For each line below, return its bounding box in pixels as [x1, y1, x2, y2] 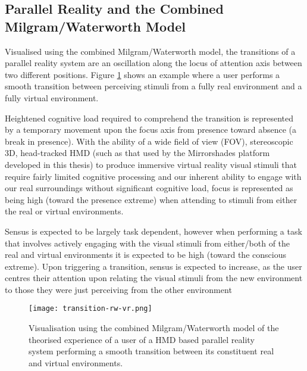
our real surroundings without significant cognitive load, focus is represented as [5, 182, 293, 194]
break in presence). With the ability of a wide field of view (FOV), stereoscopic [5, 135, 293, 147]
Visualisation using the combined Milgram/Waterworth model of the [29, 322, 279, 334]
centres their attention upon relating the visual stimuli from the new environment [5, 272, 303, 284]
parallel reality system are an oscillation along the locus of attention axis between [5, 57, 302, 69]
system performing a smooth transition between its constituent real [29, 345, 274, 357]
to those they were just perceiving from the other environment [5, 283, 232, 295]
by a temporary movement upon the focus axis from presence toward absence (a [5, 123, 297, 136]
